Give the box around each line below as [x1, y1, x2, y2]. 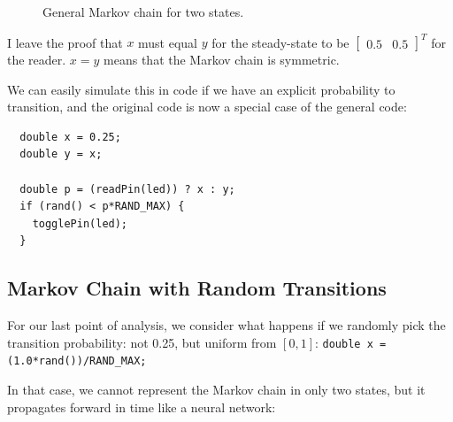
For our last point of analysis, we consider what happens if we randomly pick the [7, 316, 446, 334]
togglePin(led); [32, 217, 128, 230]
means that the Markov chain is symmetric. [104, 50, 340, 69]
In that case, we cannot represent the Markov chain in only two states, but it [7, 380, 426, 399]
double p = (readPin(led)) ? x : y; [19, 182, 235, 196]
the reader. [7, 50, 66, 69]
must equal [138, 33, 198, 51]
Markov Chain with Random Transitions [7, 274, 387, 302]
